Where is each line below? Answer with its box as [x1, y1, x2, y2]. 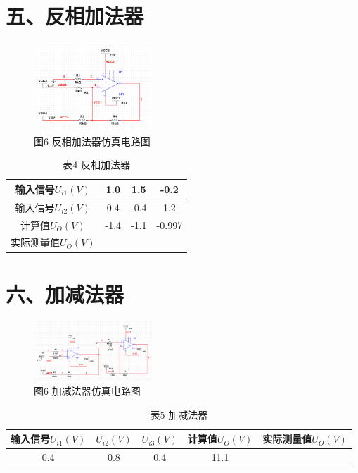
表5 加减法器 [150, 407, 208, 422]
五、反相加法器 [6, 1, 144, 30]
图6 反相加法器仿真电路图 [34, 133, 151, 148]
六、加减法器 [6, 279, 124, 308]
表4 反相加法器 [63, 157, 130, 172]
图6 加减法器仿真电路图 [34, 383, 141, 398]
